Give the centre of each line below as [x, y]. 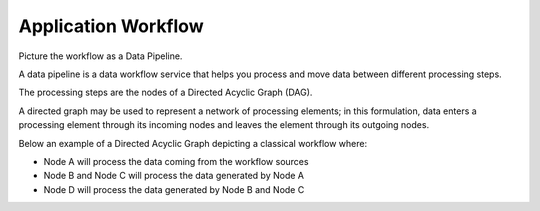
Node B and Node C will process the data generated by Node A [174, 176]
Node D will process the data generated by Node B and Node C [174, 189]
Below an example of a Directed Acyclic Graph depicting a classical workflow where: [193, 143]
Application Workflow [111, 26]
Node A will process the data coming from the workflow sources [176, 161]
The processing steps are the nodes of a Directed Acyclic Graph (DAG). [165, 92]
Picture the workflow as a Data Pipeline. [100, 56]
